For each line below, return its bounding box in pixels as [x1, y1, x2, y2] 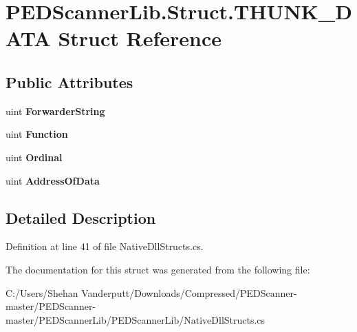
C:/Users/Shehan [6, 285, 78, 300]
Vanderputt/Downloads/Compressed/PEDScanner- [81, 285, 297, 300]
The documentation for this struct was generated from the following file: [6, 262, 310, 276]
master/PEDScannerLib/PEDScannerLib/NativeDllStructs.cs [6, 312, 266, 326]
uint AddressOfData [6, 173, 100, 187]
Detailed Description [6, 207, 156, 228]
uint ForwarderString [6, 103, 105, 118]
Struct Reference [58, 24, 222, 52]
